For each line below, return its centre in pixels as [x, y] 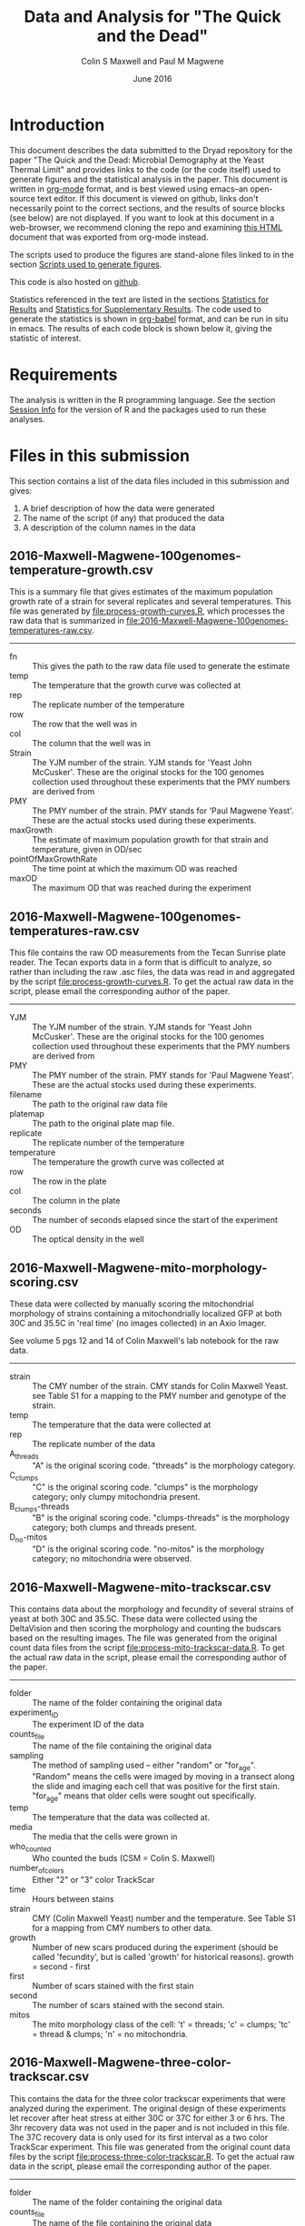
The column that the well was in [92, 744]
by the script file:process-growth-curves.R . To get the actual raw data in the [152, 981]
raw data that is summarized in [67, 621]
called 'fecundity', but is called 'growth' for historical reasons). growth [163, 1956]
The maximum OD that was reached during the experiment [142, 888]
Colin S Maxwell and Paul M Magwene [152, 61]
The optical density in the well [88, 1239]
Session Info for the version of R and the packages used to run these [138, 409]
